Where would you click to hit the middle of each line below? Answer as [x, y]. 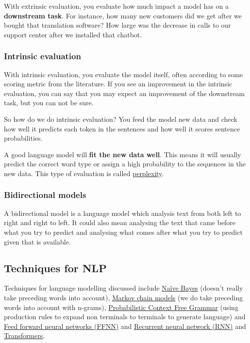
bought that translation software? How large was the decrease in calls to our [117, 25]
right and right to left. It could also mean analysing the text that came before [120, 222]
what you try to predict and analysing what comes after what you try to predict [123, 232]
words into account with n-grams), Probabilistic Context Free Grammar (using [121, 307]
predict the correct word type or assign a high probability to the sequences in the [125, 164]
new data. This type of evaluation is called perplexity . [84, 173]
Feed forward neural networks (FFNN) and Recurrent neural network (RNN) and [125, 326]
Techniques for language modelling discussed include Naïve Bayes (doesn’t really [124, 288]
